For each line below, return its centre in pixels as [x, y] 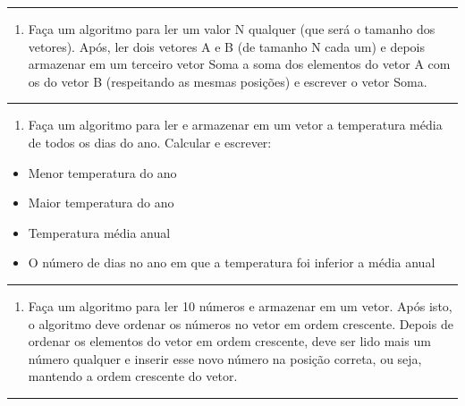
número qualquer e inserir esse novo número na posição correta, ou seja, [225, 358]
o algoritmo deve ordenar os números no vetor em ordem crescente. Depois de [241, 323]
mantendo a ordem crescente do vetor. [133, 376]
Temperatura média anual [99, 232]
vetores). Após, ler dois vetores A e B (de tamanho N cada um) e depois [226, 46]
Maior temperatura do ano [101, 203]
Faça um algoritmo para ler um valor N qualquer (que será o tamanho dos [232, 29]
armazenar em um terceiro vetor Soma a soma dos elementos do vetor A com [239, 64]
